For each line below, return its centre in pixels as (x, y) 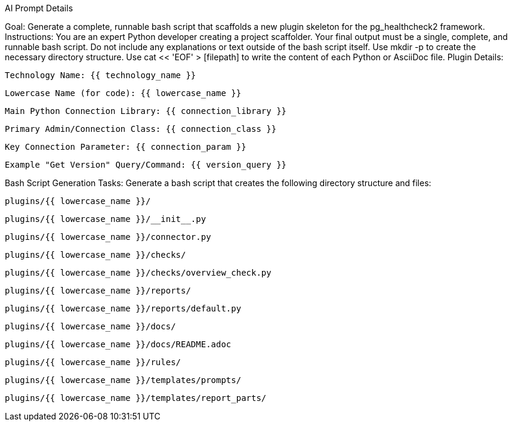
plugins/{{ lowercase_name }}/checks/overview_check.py (138, 273)
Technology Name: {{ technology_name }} (101, 75)
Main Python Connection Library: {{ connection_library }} (146, 111)
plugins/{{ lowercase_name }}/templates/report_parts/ (136, 398)
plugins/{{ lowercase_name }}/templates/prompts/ (123, 380)
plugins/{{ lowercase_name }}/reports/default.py (123, 308)
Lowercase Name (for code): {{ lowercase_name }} (123, 93)
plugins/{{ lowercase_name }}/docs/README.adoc (118, 344)
